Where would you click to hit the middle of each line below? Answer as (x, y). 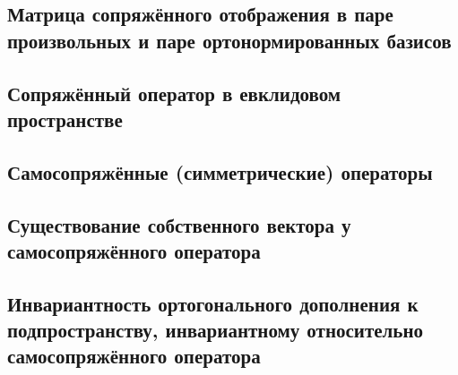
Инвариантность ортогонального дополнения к (213, 303)
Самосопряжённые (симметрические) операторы (220, 171)
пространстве (65, 119)
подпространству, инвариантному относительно (216, 330)
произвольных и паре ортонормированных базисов (229, 40)
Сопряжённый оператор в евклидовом (174, 93)
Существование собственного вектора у (179, 224)
